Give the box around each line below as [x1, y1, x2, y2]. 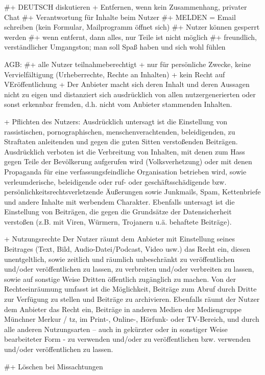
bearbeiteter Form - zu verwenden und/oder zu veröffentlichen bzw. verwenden [4, 334, 251, 344]
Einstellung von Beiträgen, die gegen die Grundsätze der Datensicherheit [4, 206, 232, 217]
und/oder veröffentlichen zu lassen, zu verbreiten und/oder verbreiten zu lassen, [4, 263, 254, 274]
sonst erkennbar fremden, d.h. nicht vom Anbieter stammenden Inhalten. [4, 99, 232, 109]
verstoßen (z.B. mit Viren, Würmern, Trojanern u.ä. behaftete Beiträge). [4, 216, 232, 227]
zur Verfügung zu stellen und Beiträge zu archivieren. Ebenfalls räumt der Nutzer [4, 294, 260, 304]
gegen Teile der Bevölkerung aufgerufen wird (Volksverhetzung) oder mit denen [4, 156, 252, 167]
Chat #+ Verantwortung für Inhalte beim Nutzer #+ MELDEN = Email [4, 11, 236, 22]
